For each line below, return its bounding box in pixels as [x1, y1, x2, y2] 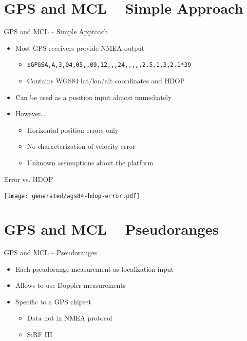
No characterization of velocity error [27, 141, 135, 151]
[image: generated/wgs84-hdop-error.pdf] [4, 193, 140, 200]
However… [15, 108, 45, 119]
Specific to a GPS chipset [15, 296, 91, 306]
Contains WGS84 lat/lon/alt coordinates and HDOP [27, 75, 185, 85]
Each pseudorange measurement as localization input [15, 263, 174, 274]
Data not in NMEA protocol [27, 313, 112, 323]
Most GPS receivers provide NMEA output [15, 42, 145, 53]
